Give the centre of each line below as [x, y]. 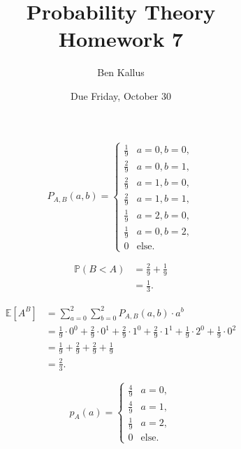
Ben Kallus [121, 72]
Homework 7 [121, 39]
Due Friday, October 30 [121, 95]
